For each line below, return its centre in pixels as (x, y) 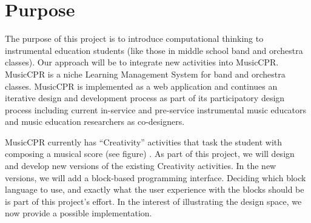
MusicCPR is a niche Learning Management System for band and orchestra (145, 74)
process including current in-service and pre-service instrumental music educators (156, 109)
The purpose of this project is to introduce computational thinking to (134, 38)
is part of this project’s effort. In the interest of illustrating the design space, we (153, 201)
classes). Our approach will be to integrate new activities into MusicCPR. (142, 62)
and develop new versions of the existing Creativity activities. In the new (141, 166)
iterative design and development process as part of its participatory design (145, 98)
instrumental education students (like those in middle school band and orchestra (154, 50)
